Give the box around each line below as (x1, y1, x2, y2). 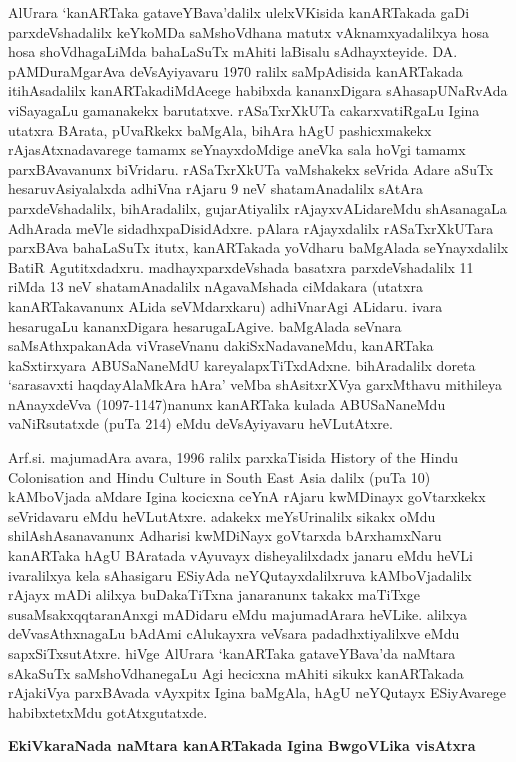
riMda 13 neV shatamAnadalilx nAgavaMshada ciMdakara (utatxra (8, 276, 423, 297)
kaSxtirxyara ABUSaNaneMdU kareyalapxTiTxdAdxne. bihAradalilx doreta (8, 354, 476, 375)
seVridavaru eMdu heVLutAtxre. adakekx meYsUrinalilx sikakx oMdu (8, 505, 436, 526)
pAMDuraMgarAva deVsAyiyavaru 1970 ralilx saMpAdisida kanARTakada (8, 60, 463, 81)
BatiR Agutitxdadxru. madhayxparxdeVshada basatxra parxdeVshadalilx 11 (8, 256, 474, 277)
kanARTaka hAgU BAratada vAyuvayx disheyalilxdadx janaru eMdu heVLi (8, 545, 473, 566)
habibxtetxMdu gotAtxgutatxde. (8, 701, 208, 722)
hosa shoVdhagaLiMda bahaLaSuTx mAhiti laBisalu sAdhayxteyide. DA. (8, 41, 458, 62)
